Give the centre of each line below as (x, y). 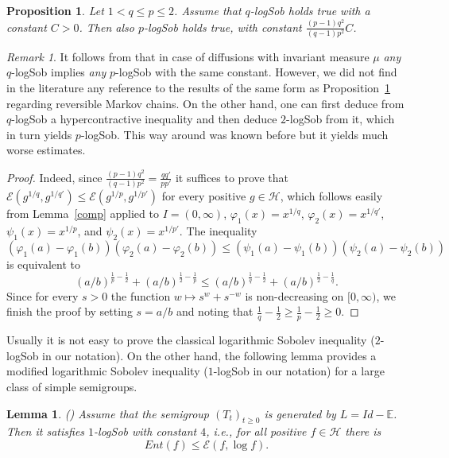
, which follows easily (331, 196)
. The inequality (218, 231)
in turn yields (39, 134)
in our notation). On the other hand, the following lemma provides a (209, 355)
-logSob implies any (59, 72)
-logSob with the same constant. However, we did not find (256, 72)
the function (141, 295)
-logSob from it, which (341, 119)
